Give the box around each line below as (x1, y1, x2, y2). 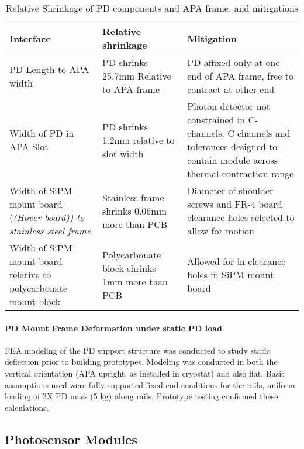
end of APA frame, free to (187, 69, 293, 82)
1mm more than (102, 274, 168, 288)
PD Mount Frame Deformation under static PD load (5, 322, 223, 334)
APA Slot (9, 140, 49, 153)
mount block (9, 295, 61, 308)
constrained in (187, 113, 246, 126)
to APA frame (102, 82, 160, 96)
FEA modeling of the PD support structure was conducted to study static (5, 344, 270, 356)
